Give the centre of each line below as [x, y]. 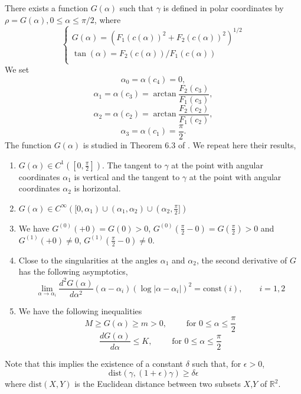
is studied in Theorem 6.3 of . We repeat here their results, [189, 145]
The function [28, 145]
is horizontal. [97, 188]
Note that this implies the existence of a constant [94, 363]
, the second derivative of [242, 260]
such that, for [217, 363]
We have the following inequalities [80, 310]
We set [17, 69]
